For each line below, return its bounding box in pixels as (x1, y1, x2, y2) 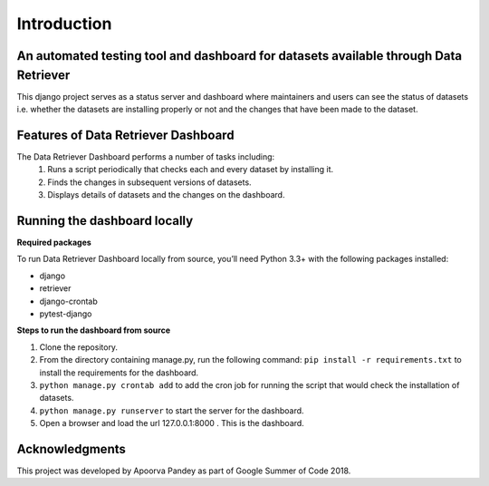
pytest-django (39, 308, 92, 319)
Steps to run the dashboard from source (16, 325, 171, 335)
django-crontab (39, 296, 99, 306)
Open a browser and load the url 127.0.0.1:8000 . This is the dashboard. (39, 418, 305, 429)
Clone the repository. (39, 341, 118, 353)
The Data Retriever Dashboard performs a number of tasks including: (16, 151, 275, 162)
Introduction (16, 14, 112, 34)
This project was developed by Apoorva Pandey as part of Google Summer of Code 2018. (16, 465, 351, 476)
